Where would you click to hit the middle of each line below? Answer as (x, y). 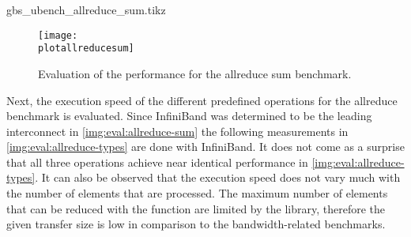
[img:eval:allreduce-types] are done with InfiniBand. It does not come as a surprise (205, 147)
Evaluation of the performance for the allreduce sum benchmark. (195, 73)
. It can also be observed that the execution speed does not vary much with (218, 177)
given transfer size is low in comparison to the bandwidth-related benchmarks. (196, 224)
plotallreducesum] (86, 49)
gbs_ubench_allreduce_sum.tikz (86, 9)
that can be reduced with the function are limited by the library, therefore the (196, 208)
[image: (58, 35)
